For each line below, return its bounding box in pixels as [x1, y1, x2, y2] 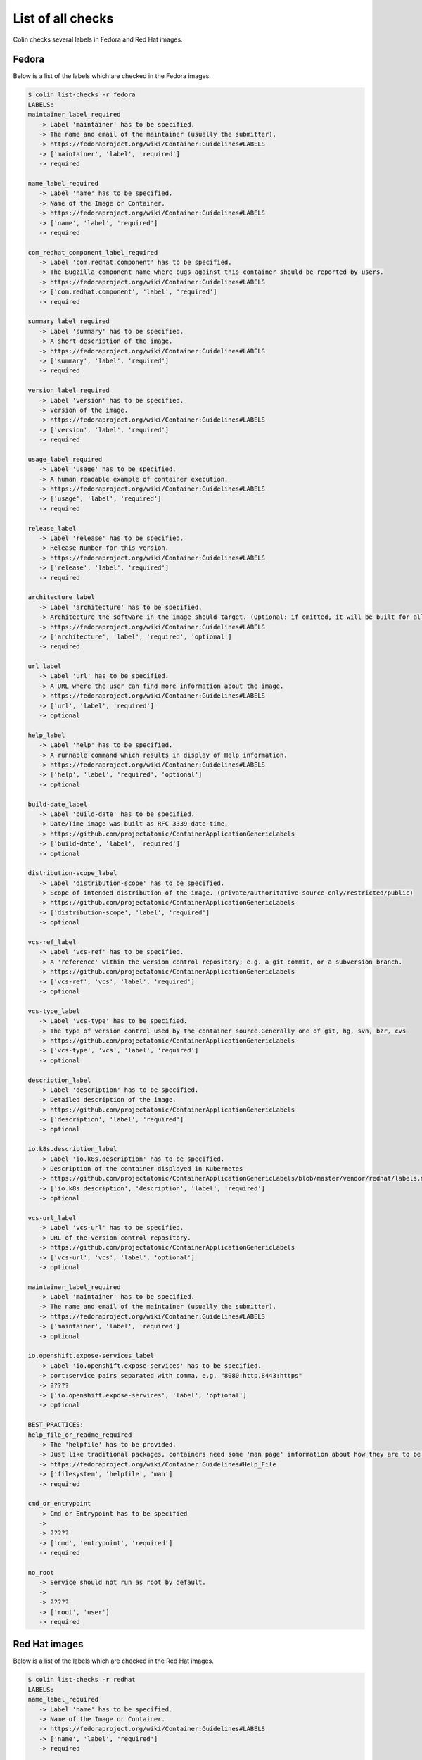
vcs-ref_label [27, 938, 77, 946]
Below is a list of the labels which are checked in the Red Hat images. [13, 1657, 214, 1665]
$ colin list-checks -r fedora [27, 91, 136, 99]
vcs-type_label [27, 1007, 80, 1015]
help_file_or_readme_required [27, 1431, 132, 1439]
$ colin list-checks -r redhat [27, 1676, 136, 1684]
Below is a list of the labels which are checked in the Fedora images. [13, 72, 211, 80]
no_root [27, 1569, 54, 1577]
